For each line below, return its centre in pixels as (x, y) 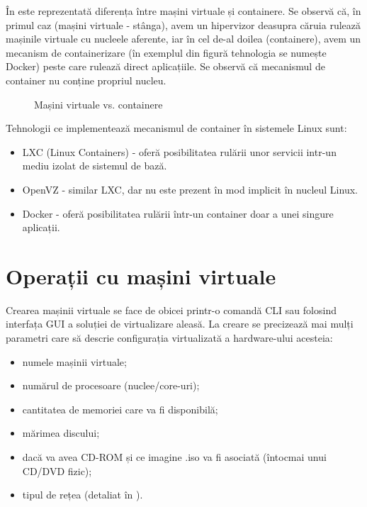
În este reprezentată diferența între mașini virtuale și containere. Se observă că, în (183, 11)
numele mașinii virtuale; (74, 361)
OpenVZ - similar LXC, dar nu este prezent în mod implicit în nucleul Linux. (190, 189)
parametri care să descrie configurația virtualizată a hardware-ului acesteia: (169, 338)
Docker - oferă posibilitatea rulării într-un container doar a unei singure (178, 213)
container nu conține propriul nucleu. (86, 80)
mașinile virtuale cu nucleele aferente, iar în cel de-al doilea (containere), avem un (183, 39)
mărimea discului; (61, 433)
